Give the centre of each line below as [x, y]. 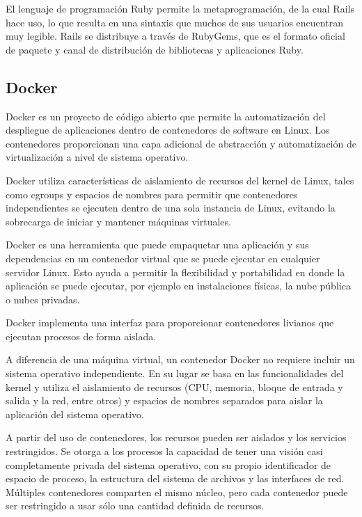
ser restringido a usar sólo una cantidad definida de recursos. [135, 506]
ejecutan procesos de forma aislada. [81, 336]
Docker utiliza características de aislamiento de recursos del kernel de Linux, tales [180, 180]
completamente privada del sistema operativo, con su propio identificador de [168, 464]
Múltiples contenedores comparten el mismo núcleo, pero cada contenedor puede [177, 492]
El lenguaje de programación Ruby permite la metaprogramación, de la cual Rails [180, 8]
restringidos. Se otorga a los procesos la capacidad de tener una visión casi [164, 451]
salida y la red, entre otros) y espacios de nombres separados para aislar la [164, 400]
